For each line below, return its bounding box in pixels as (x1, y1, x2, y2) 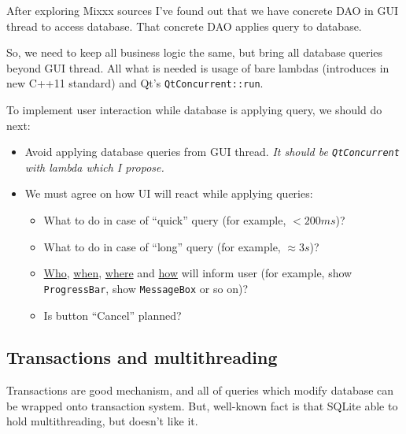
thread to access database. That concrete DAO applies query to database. (6, 17, 362, 34)
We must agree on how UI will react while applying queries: (24, 185, 313, 202)
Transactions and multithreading (6, 345, 278, 369)
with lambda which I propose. (24, 158, 164, 175)
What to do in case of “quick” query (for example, (43, 212, 286, 228)
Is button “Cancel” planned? (43, 306, 182, 323)
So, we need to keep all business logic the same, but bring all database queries (6, 44, 383, 61)
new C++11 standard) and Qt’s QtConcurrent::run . (6, 75, 264, 91)
